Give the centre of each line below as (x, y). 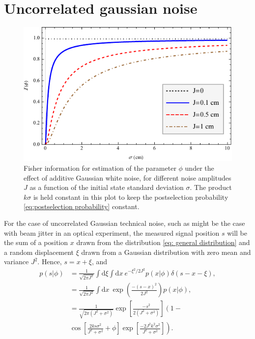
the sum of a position (36, 242)
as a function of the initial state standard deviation (107, 187)
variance (16, 262)
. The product (211, 187)
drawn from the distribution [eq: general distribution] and (163, 242)
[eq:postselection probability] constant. (82, 206)
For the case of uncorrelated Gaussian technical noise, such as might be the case (125, 223)
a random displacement (39, 252)
